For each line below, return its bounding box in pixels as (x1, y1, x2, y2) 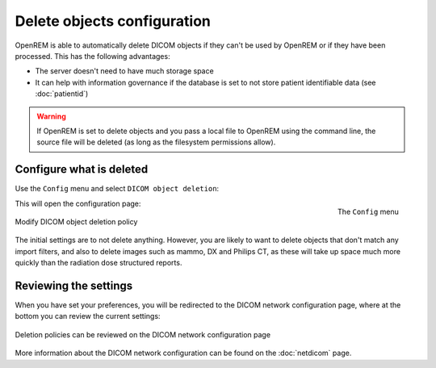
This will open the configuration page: (15, 199, 141, 208)
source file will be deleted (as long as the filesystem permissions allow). (36, 137, 276, 147)
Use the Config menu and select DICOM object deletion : (15, 184, 220, 194)
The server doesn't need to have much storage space (35, 66, 214, 76)
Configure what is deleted (15, 162, 149, 177)
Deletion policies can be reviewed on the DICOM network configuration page (15, 329, 270, 339)
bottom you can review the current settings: (15, 312, 161, 321)
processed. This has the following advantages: (15, 51, 170, 61)
